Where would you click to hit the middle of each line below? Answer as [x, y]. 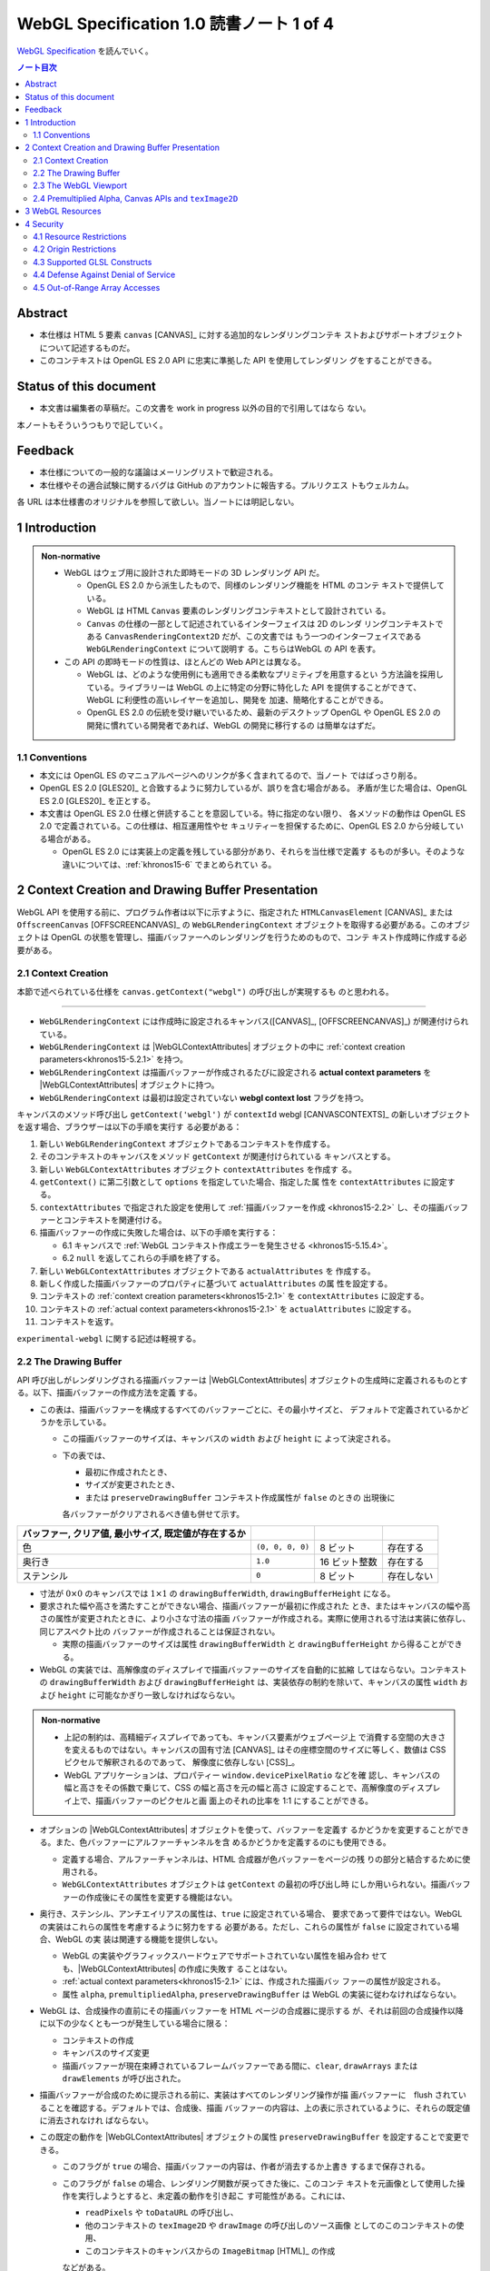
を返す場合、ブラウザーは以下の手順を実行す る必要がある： [129, 1127]
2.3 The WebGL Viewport [80, 185]
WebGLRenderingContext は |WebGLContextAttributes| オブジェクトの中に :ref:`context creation [222, 1046]
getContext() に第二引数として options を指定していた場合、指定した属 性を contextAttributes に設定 [244, 1182]
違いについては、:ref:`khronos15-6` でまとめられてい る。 [169, 864]
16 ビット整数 [348, 1562]
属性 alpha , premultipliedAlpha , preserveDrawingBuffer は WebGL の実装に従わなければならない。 [262, 1994]
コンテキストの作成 [98, 2040]
